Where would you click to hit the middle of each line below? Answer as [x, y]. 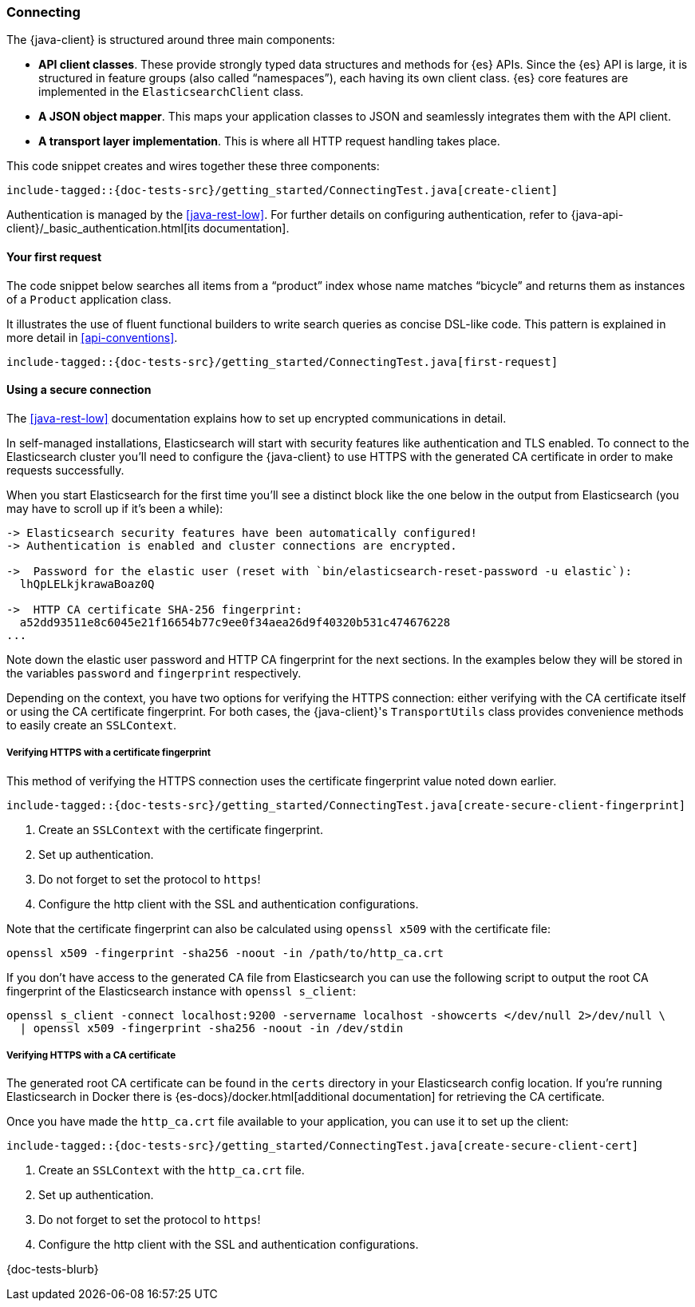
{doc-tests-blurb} [53, 1269]
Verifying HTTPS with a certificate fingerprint [109, 753]
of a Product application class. [89, 299]
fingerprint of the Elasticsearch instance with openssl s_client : [182, 991]
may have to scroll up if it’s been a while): [115, 508]
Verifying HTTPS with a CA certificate [91, 1055]
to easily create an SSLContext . [92, 725]
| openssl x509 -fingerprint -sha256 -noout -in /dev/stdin [211, 1028]
